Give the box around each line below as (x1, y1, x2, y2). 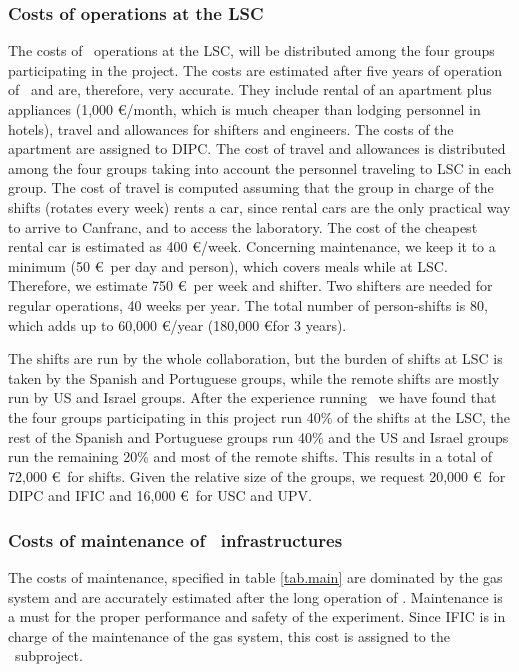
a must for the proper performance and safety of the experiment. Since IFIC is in (8, 606, 506, 627)
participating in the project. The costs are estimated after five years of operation (8, 59, 503, 80)
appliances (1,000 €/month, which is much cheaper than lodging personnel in (8, 99, 481, 119)
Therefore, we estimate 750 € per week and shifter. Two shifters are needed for (8, 275, 493, 296)
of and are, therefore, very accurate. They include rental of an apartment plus (8, 79, 492, 100)
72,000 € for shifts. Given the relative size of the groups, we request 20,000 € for (8, 465, 506, 486)
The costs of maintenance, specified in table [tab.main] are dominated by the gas (8, 567, 503, 588)
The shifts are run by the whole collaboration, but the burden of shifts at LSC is (8, 348, 503, 369)
